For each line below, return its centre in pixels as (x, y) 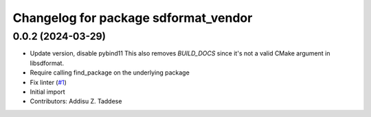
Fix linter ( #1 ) (48, 82)
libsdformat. (47, 63)
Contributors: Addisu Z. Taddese (76, 101)
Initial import (47, 92)
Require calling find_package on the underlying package (110, 73)
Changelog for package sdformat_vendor (133, 18)
